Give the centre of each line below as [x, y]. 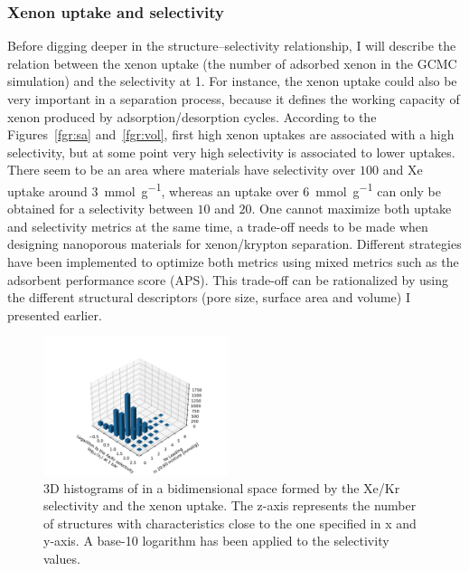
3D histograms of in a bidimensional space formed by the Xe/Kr [222, 487]
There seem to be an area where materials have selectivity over [182, 170]
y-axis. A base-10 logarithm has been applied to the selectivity [216, 541]
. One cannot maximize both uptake [352, 209]
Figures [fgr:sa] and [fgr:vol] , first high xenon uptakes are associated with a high [231, 134]
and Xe [403, 170]
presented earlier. [55, 314]
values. [62, 558]
